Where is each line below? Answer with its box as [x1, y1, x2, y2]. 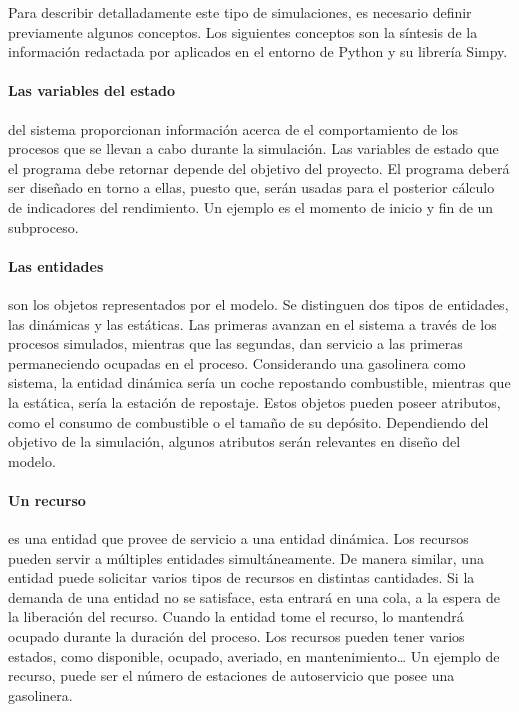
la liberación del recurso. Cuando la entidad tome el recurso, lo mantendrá [8, 606, 464, 627]
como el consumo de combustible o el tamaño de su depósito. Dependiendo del [8, 411, 489, 432]
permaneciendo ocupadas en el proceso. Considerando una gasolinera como [8, 352, 466, 373]
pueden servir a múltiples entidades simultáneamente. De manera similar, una [8, 547, 484, 568]
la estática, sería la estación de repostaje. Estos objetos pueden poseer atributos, [8, 391, 501, 412]
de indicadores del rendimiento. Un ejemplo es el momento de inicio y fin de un [8, 196, 494, 217]
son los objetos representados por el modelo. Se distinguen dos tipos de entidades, [8, 293, 509, 314]
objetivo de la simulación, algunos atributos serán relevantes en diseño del [8, 431, 461, 452]
